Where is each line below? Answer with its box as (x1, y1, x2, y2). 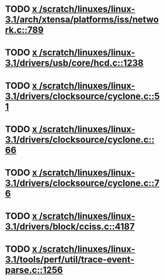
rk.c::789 (5, 25, 44, 35)
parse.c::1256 (5, 265, 63, 276)
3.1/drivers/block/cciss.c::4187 (5, 221, 135, 232)
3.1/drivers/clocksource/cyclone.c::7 (5, 177, 160, 188)
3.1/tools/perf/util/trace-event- (5, 254, 135, 265)
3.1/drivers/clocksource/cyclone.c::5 (5, 90, 160, 102)
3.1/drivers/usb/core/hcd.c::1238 (5, 58, 144, 69)
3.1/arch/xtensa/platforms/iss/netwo (5, 14, 159, 25)
